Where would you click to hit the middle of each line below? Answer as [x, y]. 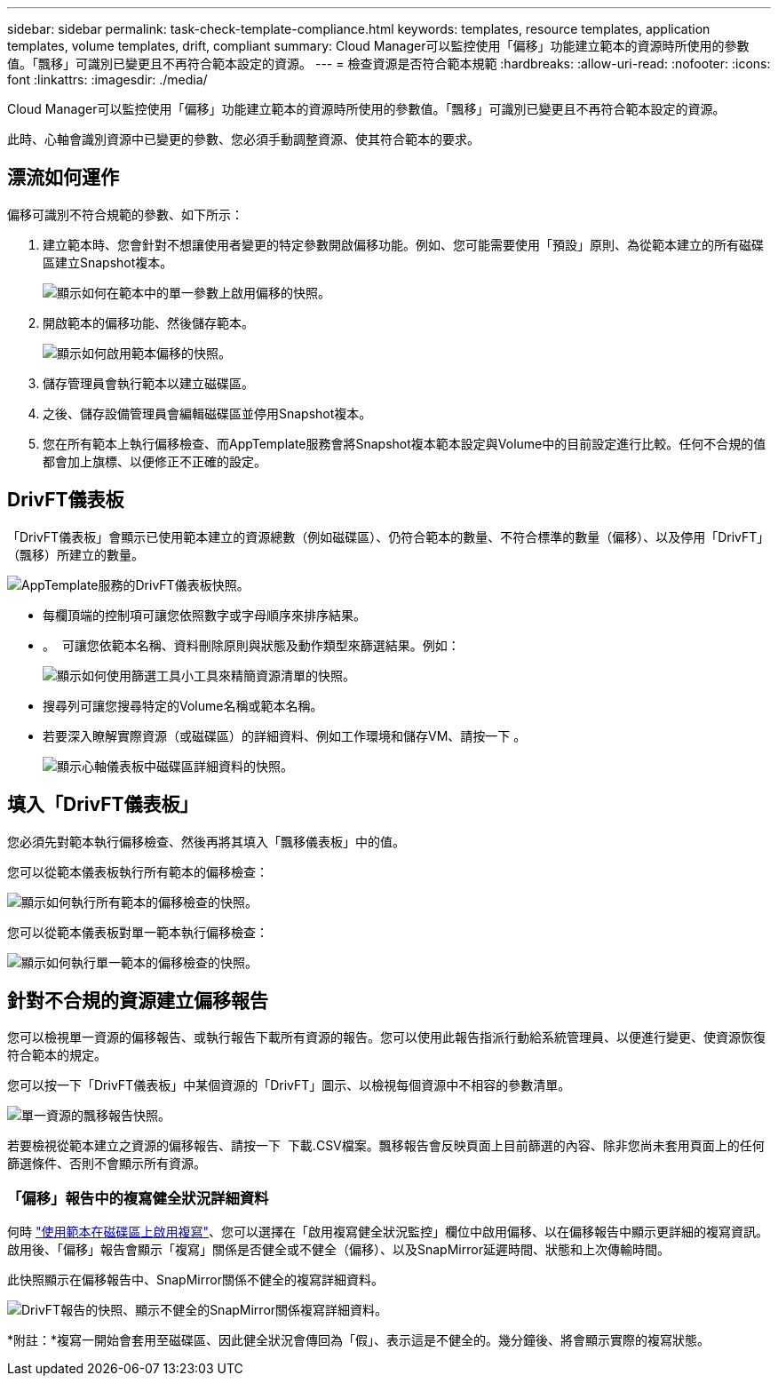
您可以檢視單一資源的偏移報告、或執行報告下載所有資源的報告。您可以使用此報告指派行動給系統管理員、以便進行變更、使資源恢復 [386, 1037]
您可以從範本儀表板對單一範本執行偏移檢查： [138, 932]
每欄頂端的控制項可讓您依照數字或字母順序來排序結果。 [204, 615]
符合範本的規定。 [57, 1055]
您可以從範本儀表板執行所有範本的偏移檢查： [138, 871]
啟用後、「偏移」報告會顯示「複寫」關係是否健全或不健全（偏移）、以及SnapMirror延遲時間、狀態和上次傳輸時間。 [338, 1250]
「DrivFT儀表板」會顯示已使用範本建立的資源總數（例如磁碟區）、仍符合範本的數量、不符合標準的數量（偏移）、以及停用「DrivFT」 [389, 537]
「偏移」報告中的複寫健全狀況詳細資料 [138, 1198]
